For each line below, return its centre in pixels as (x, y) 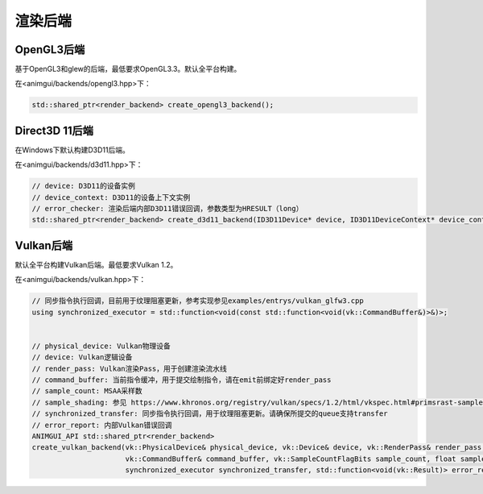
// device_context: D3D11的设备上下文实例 (111, 197)
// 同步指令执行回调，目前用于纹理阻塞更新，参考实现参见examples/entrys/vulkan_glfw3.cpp (198, 301)
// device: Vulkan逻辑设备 (82, 357)
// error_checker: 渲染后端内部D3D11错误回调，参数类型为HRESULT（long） (167, 209)
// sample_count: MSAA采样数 (87, 391)
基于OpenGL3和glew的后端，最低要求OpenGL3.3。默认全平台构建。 (128, 69)
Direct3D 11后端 (54, 130)
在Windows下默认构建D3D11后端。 (72, 150)
